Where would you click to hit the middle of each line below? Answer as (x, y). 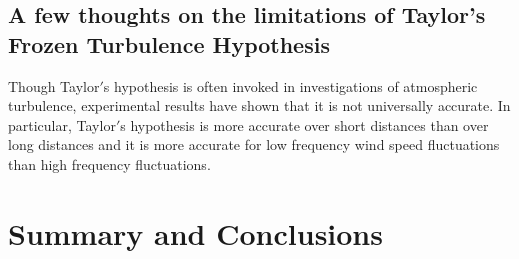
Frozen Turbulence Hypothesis (169, 43)
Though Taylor (54, 85)
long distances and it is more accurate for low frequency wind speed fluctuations (254, 144)
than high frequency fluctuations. (109, 163)
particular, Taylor (62, 124)
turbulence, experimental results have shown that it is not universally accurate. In (259, 105)
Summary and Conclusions (195, 232)
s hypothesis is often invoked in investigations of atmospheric (290, 85)
